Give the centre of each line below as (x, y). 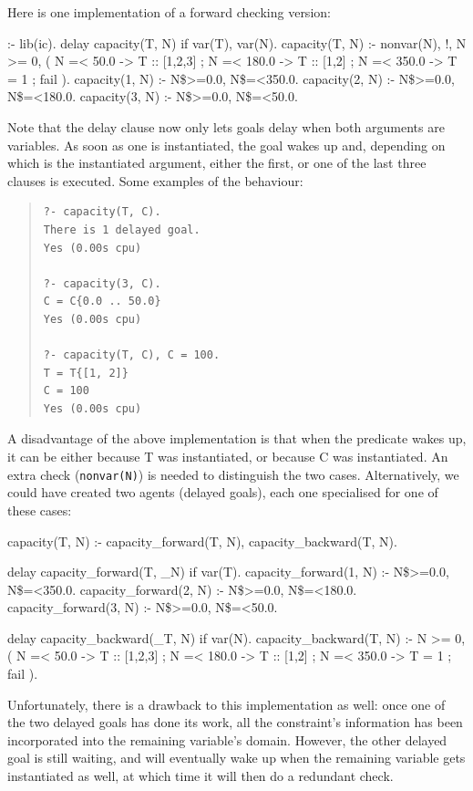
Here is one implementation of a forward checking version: (169, 12)
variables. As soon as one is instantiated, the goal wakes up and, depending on (226, 145)
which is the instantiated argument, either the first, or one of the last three (217, 163)
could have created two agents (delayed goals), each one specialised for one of (223, 492)
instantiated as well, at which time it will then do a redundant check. (201, 776)
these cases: (40, 510)
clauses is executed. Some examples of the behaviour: (155, 180)
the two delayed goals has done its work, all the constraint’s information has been (235, 722)
